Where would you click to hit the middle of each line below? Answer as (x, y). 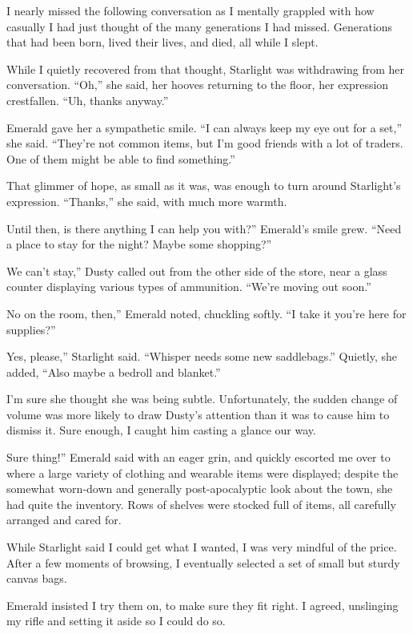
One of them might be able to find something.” (121, 158)
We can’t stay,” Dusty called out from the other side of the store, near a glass (197, 271)
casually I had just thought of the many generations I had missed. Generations (200, 26)
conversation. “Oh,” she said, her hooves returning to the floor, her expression (198, 85)
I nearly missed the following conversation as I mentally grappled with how (190, 10)
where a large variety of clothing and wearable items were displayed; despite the (202, 472)
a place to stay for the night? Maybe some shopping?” (139, 244)
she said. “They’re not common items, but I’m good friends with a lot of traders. (205, 143)
